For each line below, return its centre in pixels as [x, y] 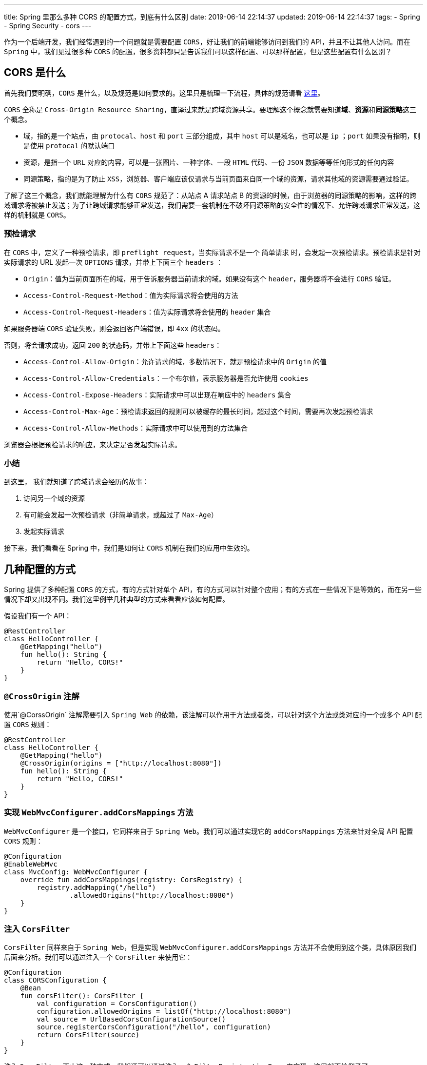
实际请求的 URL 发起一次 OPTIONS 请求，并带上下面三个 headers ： [113, 262]
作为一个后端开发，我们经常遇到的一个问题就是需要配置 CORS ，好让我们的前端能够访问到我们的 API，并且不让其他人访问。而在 [207, 42]
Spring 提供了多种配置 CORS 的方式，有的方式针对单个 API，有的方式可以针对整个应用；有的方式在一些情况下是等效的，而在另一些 [213, 590]
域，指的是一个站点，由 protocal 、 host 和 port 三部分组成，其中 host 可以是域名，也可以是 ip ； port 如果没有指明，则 [222, 136]
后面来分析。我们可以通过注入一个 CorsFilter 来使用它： [98, 957]
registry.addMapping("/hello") [96, 887]
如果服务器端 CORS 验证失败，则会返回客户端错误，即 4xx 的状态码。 [114, 328]
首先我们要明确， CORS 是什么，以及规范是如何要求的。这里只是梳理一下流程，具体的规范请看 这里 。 [164, 93]
